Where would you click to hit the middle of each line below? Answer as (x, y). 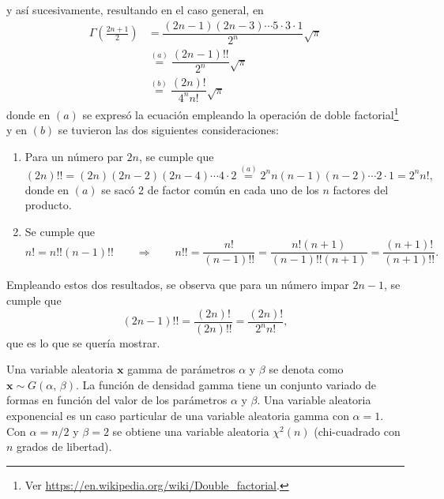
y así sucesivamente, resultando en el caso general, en (135, 9)
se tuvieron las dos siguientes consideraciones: (168, 130)
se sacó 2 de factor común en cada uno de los (210, 189)
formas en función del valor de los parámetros (117, 400)
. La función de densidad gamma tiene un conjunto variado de (226, 384)
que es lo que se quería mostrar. (83, 342)
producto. (48, 205)
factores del (361, 189)
